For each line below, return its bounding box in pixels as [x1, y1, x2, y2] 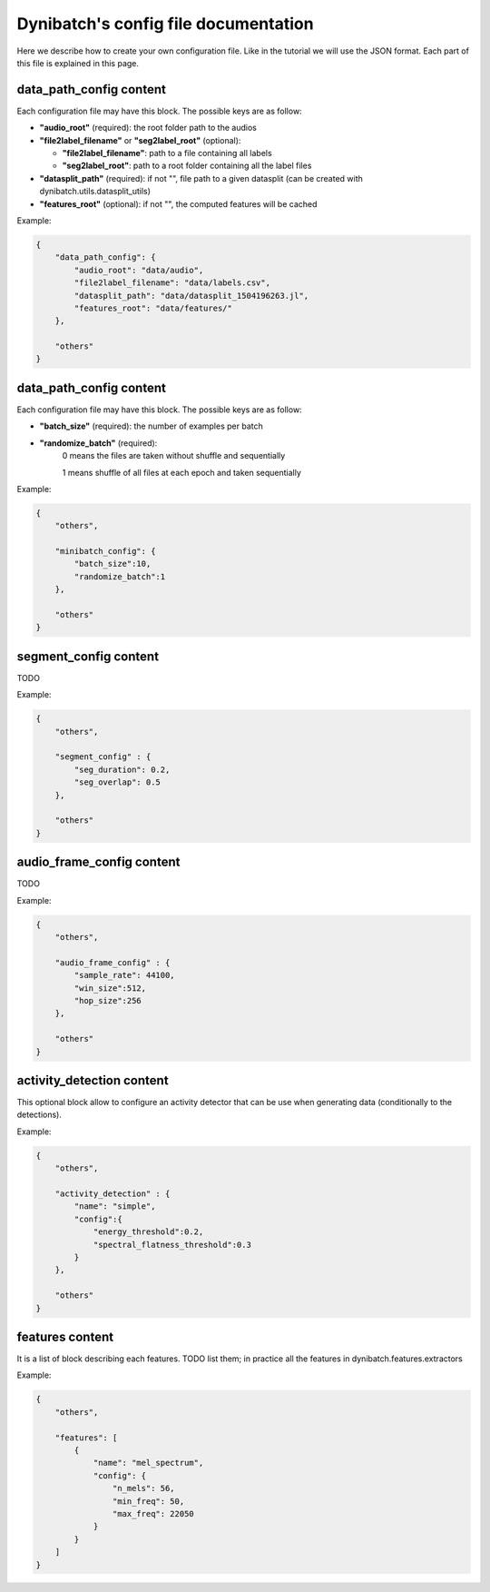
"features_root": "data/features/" [73, 302, 233, 313]
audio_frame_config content [16, 855, 181, 870]
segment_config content [16, 648, 159, 664]
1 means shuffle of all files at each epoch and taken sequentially [62, 467, 301, 478]
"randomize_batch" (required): [39, 437, 158, 449]
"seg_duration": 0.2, [73, 764, 171, 775]
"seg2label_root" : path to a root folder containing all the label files [62, 160, 312, 172]
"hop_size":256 [73, 995, 142, 1006]
